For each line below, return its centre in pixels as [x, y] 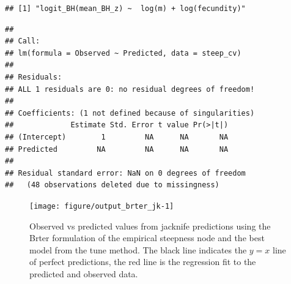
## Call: [23, 41]
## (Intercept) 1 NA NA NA [117, 137]
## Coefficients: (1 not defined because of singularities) [130, 113]
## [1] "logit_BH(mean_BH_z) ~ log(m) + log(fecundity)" [125, 9]
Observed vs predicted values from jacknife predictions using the [150, 226]
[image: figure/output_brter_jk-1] [102, 206]
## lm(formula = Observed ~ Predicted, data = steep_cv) [123, 53]
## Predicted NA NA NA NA [117, 149]
